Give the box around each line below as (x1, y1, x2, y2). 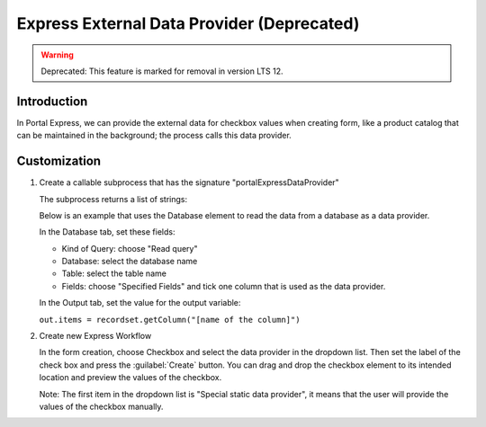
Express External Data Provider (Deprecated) (16, 13, 360, 33)
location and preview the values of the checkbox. (39, 372, 222, 383)
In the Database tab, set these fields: (39, 227, 175, 237)
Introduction (16, 93, 88, 109)
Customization (16, 154, 102, 169)
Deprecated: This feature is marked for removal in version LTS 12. (40, 66, 283, 76)
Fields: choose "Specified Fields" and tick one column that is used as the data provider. (61, 280, 386, 291)
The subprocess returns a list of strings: (39, 193, 188, 204)
